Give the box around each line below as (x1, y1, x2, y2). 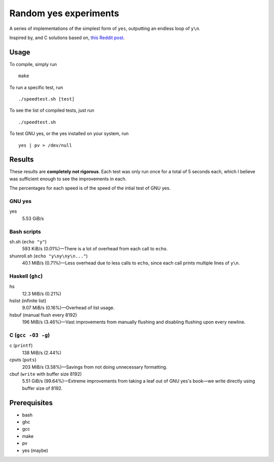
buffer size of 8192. (22, 385, 63, 391)
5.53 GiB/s (22, 215, 44, 221)
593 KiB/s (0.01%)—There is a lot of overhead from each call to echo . (22, 246, 168, 252)
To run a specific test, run (9, 84, 63, 90)
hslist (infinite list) (9, 298, 47, 304)
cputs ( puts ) (9, 357, 37, 363)
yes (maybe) (22, 447, 48, 453)
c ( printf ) (9, 343, 33, 349)
